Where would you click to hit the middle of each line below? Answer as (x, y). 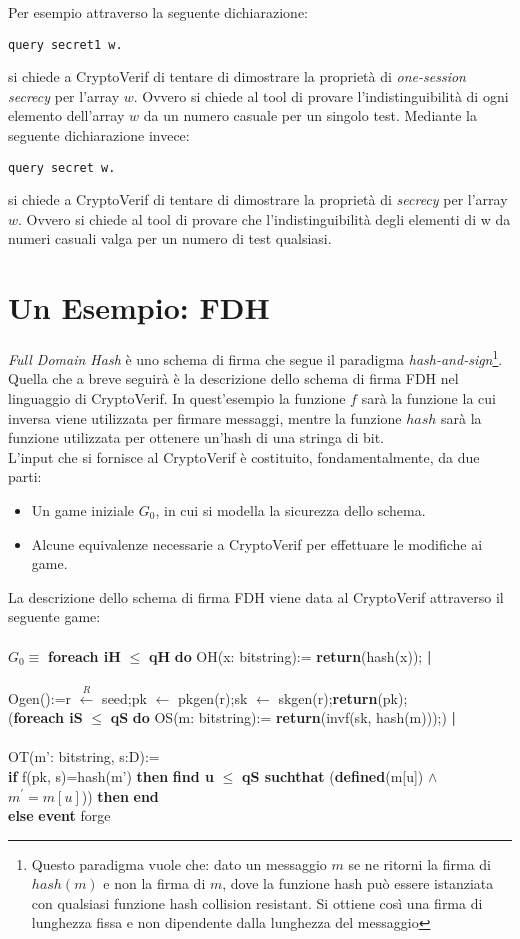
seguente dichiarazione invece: (99, 135)
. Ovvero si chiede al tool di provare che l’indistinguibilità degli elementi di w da (264, 218)
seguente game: (54, 616)
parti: (25, 476)
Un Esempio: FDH (139, 307)
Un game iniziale (83, 510)
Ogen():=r (40, 697)
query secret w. (62, 167)
